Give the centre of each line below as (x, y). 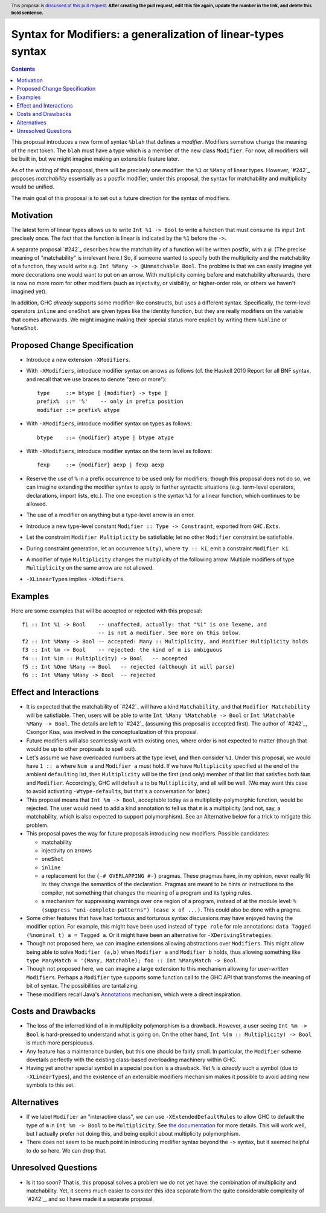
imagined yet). (29, 291)
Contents (23, 69)
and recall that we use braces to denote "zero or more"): (97, 379)
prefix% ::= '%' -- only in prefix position (110, 401)
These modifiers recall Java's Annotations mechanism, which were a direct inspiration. (134, 994)
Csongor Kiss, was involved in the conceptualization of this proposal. (112, 732)
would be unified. (33, 187)
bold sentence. (27, 13)
